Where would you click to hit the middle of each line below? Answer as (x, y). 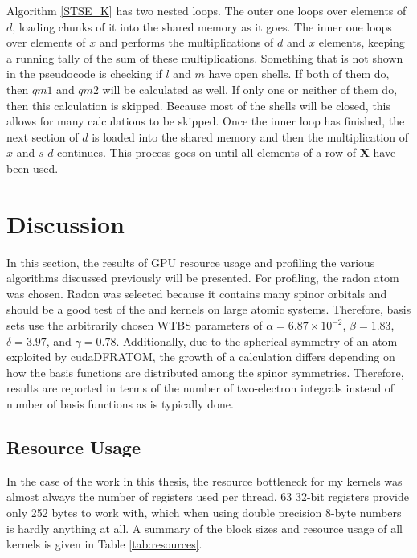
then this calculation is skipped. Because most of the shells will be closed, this (199, 105)
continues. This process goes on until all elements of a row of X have (227, 152)
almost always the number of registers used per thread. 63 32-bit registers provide (208, 496)
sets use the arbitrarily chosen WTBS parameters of (135, 325)
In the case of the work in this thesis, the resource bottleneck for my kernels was (204, 480)
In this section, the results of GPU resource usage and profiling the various (191, 262)
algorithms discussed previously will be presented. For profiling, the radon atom (203, 278)
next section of (43, 136)
